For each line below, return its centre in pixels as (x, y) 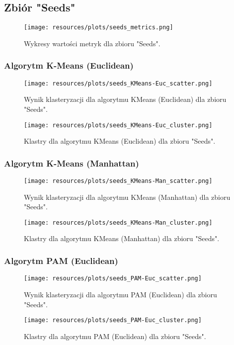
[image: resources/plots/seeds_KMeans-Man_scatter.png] (118, 181)
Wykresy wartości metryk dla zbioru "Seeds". (92, 43)
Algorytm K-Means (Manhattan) (72, 163)
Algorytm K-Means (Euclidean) (69, 65)
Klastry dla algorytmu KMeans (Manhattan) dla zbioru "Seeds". (122, 238)
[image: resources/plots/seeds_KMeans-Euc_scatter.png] (118, 83)
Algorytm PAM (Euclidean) (61, 260)
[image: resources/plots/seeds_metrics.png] (99, 28)
